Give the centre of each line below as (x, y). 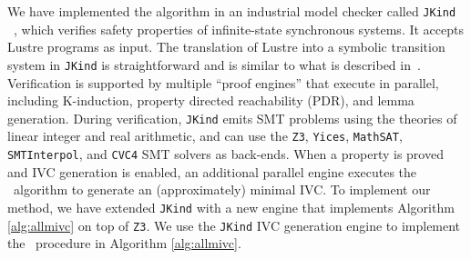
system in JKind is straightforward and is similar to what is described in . (214, 64)
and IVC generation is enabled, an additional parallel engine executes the (212, 171)
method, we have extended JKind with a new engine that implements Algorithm (231, 207)
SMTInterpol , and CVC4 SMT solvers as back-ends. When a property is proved (225, 154)
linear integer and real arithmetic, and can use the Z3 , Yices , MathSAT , (205, 136)
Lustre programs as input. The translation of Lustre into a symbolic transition (226, 47)
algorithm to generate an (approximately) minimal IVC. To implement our (222, 189)
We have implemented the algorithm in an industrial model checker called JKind (232, 11)
